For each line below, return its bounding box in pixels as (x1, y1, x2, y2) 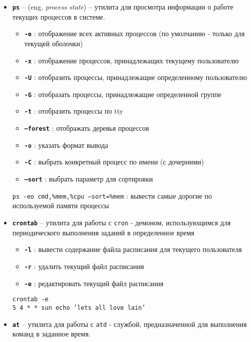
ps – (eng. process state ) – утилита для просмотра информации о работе (12, 2, 233, 12)
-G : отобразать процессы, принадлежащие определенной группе (24, 89, 221, 99)
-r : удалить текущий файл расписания (24, 261, 144, 271)
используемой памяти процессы (12, 200, 109, 211)
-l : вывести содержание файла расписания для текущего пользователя (24, 244, 242, 254)
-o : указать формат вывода (24, 139, 108, 150)
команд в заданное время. (12, 328, 91, 339)
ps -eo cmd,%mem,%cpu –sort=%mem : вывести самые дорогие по (12, 190, 212, 201)
